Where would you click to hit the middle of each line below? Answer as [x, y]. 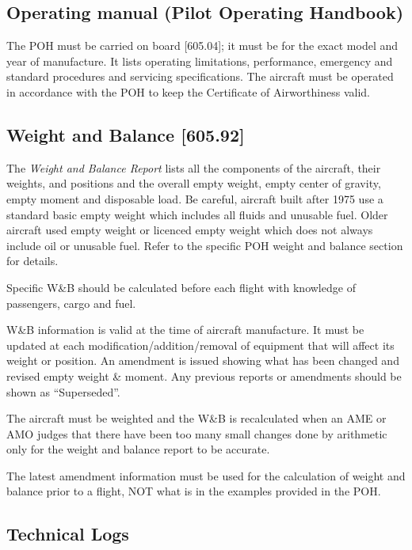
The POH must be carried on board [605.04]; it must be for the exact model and [202, 46]
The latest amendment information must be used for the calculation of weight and [206, 475]
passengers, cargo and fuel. [71, 303]
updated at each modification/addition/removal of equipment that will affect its [200, 345]
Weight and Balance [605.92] [126, 134]
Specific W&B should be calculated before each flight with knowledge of [181, 287]
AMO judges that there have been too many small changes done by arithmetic [197, 433]
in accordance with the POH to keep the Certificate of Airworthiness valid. [188, 91]
